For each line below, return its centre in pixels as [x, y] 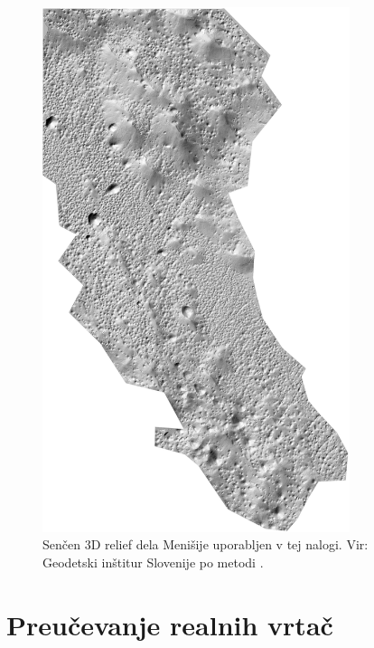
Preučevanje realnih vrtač [170, 624]
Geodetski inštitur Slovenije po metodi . [153, 562]
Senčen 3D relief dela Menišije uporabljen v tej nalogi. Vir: [206, 544]
